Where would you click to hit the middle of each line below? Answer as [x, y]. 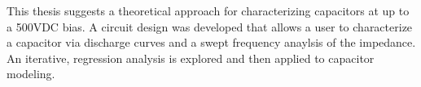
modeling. [31, 74]
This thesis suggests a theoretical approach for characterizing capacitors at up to [208, 10]
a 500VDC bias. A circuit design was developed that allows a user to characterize [210, 26]
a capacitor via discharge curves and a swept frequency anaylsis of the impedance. [211, 42]
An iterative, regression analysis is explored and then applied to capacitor [191, 58]
